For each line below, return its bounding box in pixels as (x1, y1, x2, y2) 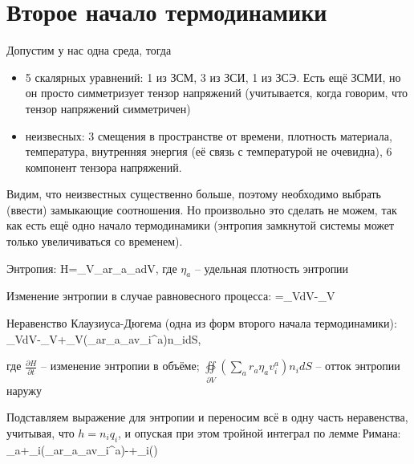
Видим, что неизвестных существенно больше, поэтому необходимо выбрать (6, 185, 382, 202)
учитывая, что (6, 424, 75, 441)
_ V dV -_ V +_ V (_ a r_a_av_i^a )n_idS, (6, 330, 201, 347)
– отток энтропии (315, 357, 400, 374)
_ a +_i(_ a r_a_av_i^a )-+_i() (6, 441, 158, 458)
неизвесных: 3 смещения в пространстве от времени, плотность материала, (25, 127, 392, 144)
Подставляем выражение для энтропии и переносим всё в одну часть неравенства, (6, 409, 408, 425)
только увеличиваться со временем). (6, 233, 183, 250)
